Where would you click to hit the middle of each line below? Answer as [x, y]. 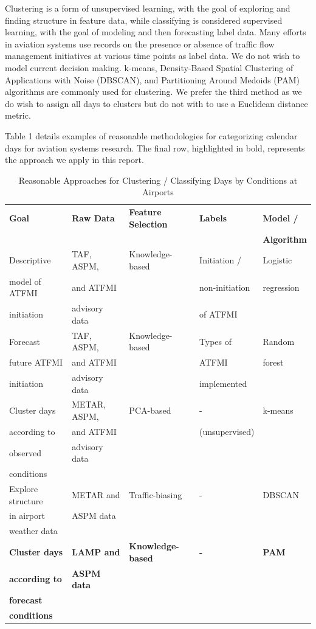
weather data [33, 531]
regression [281, 287]
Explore [24, 489]
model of [25, 281]
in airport [27, 516]
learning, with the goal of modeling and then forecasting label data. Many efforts [156, 32]
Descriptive [30, 260]
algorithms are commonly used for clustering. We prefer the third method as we [153, 92]
